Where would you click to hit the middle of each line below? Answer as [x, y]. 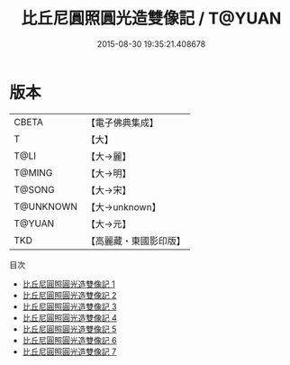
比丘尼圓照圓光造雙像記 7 [69, 351]
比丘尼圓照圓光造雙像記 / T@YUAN [151, 18]
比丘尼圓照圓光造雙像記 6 [69, 340]
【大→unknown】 [123, 206]
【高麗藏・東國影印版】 [136, 241]
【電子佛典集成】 [122, 123]
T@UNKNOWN [46, 206]
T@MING [33, 172]
